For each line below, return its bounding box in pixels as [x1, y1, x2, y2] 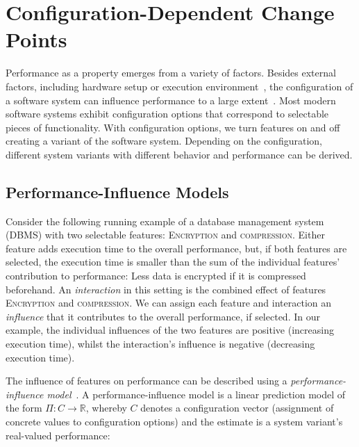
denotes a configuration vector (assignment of [140, 400, 334, 415]
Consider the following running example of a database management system [6, 213, 324, 228]
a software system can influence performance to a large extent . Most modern [6, 92, 336, 107]
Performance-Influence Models [6, 181, 229, 202]
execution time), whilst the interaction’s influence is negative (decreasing [6, 336, 315, 351]
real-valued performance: [6, 428, 110, 442]
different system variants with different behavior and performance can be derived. [6, 147, 353, 161]
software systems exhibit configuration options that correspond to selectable [6, 106, 329, 121]
